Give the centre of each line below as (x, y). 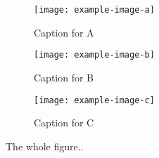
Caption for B (64, 77)
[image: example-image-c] (94, 100)
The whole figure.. (45, 146)
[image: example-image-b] (94, 55)
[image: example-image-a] (94, 10)
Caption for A (64, 32)
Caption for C (64, 123)
